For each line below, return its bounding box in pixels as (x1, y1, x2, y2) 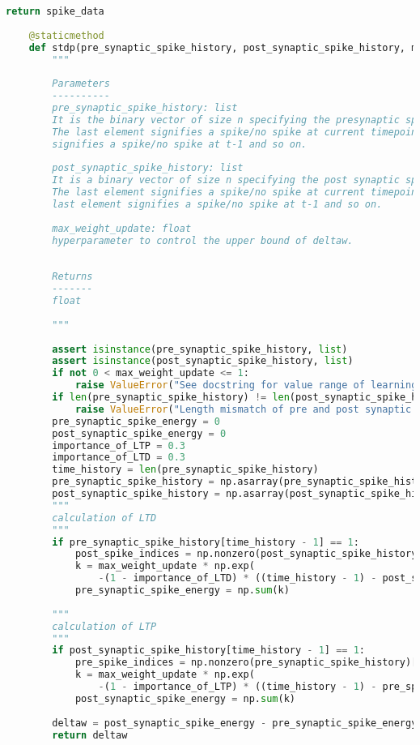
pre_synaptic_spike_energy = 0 (52, 415, 220, 427)
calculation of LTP (52, 620, 157, 632)
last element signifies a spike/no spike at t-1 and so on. (52, 199, 383, 210)
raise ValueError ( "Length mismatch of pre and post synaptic (74, 403, 412, 415)
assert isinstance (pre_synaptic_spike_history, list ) (52, 343, 348, 355)
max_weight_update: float (52, 222, 192, 234)
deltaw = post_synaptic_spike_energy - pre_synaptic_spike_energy (52, 717, 418, 729)
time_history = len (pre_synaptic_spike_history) (52, 464, 319, 476)
